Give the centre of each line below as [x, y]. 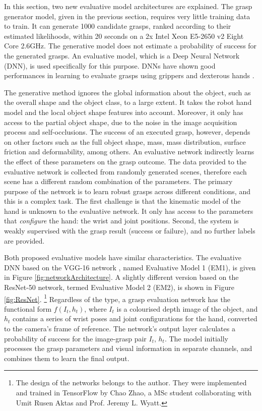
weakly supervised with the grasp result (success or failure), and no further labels [130, 231]
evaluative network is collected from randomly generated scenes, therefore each [125, 171]
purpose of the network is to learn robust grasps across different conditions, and [127, 191]
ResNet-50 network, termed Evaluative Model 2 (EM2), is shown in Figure [119, 287]
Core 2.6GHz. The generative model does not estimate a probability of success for [130, 46]
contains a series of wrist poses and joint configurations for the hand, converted [135, 318]
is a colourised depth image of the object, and [187, 308]
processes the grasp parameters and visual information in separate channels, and [128, 348]
